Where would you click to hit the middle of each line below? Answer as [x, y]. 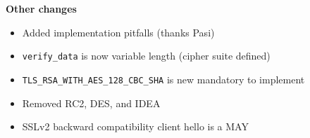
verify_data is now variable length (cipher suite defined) [146, 56]
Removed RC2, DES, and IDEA [91, 103]
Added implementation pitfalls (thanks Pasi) [118, 32]
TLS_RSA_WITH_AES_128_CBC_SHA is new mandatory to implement [163, 79]
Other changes [41, 8]
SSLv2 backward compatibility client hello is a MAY [135, 126]
